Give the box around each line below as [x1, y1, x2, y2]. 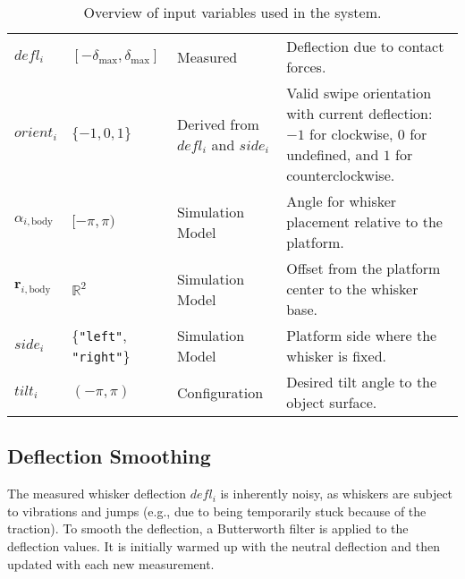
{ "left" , [72, 325, 127, 345]
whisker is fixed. [286, 345, 386, 366]
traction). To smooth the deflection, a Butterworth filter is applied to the [7, 519, 409, 538]
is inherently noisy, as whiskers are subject [220, 484, 453, 503]
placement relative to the [286, 211, 443, 232]
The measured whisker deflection [7, 484, 187, 503]
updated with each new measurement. [7, 554, 215, 573]
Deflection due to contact [286, 36, 444, 56]
